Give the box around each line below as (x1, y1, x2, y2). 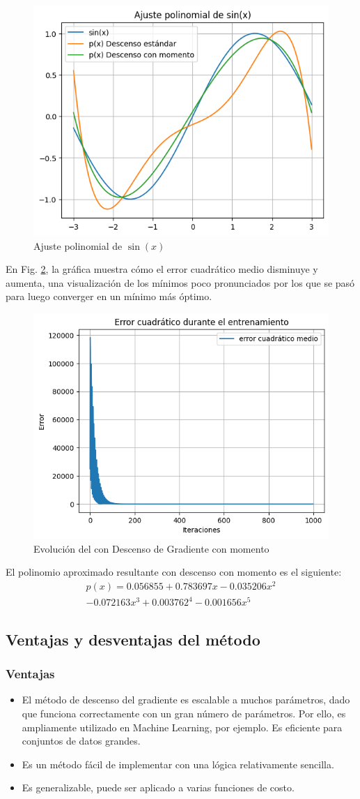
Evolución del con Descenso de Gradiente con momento (33, 541, 269, 555)
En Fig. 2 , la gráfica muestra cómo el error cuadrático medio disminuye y (6, 262, 318, 276)
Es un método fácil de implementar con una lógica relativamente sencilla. (22, 756, 334, 771)
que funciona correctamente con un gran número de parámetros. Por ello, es (22, 706, 346, 721)
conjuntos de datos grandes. (22, 733, 141, 748)
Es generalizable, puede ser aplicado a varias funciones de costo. (22, 780, 295, 795)
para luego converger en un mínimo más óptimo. (6, 289, 212, 304)
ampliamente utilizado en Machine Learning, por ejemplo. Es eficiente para (22, 719, 343, 734)
